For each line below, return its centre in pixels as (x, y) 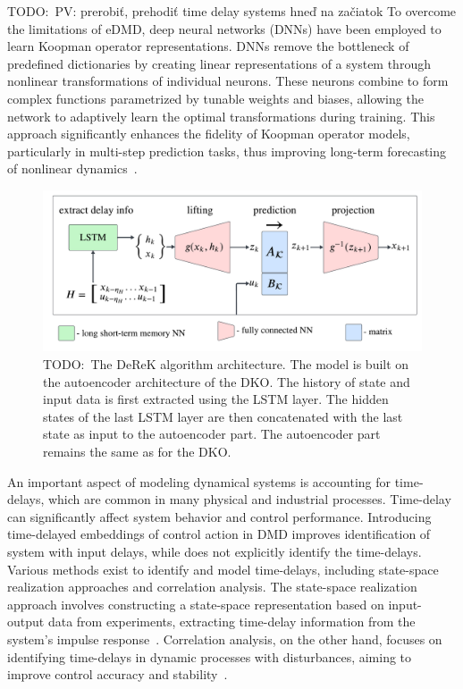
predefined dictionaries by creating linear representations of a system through (219, 63)
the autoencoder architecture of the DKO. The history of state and (227, 381)
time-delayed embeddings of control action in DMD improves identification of (219, 534)
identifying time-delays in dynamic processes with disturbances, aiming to (210, 656)
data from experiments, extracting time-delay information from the (231, 622)
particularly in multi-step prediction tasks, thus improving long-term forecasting (227, 151)
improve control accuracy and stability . (118, 674)
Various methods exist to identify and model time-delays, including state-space (223, 569)
